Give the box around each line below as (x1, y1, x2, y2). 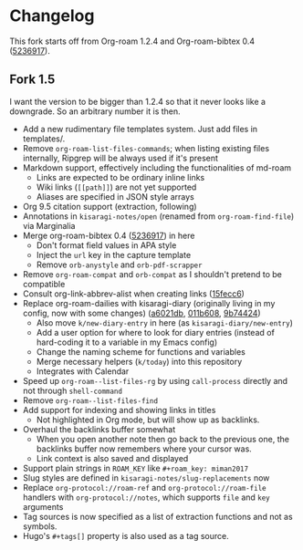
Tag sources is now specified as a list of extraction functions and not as (22, 511, 294, 522)
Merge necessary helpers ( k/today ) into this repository (36, 356, 243, 367)
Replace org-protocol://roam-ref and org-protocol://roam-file (22, 482, 266, 493)
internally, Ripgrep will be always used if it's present (22, 152, 219, 163)
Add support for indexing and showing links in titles (22, 404, 216, 415)
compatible (22, 278, 66, 289)
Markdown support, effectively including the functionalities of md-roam (22, 161, 292, 173)
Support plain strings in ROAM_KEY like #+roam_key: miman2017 (22, 462, 249, 473)
